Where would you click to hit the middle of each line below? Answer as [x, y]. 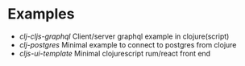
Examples [41, 14]
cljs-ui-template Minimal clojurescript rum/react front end [115, 53]
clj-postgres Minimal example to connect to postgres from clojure [128, 44]
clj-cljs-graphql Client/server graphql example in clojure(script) [124, 36]
